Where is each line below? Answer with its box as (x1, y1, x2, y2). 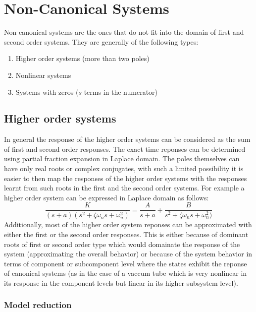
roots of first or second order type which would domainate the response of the (4, 239, 240, 249)
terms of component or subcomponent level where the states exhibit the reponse (4, 258, 247, 268)
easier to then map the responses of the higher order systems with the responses (4, 173, 247, 183)
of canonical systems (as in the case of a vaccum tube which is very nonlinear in (4, 268, 247, 278)
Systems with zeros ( (15, 86, 79, 97)
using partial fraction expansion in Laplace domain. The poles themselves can (4, 153, 240, 164)
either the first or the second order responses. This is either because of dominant (4, 229, 249, 239)
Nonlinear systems (15, 69, 71, 80)
